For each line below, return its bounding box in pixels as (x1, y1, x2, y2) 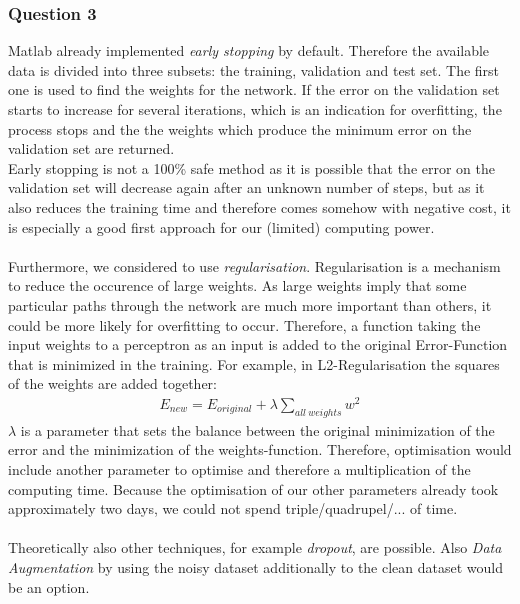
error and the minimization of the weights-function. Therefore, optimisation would (8, 439, 512, 460)
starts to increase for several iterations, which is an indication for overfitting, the (8, 99, 502, 119)
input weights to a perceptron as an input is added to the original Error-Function (8, 334, 508, 355)
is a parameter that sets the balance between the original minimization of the (20, 419, 495, 440)
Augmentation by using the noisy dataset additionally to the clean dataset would (8, 556, 504, 577)
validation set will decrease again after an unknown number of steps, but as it (8, 177, 485, 198)
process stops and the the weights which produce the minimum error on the (8, 118, 472, 139)
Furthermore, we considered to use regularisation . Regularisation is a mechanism (8, 255, 501, 276)
